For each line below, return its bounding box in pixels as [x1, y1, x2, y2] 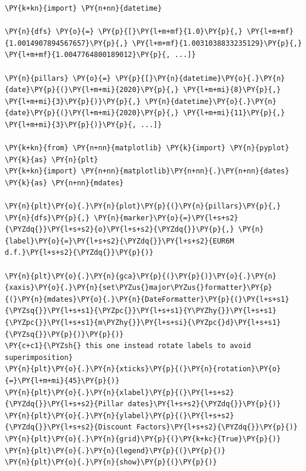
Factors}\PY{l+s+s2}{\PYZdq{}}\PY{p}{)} [136, 423, 298, 432]
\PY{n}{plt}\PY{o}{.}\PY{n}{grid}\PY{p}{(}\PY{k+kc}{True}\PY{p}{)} [5, 434, 281, 443]
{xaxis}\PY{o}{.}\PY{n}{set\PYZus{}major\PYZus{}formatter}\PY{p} [5, 283, 273, 292]
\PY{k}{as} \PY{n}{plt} [5, 155, 98, 164]
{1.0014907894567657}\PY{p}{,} [5, 39, 128, 48]
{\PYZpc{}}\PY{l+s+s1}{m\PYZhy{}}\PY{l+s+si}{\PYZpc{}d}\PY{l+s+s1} [5, 318, 281, 327]
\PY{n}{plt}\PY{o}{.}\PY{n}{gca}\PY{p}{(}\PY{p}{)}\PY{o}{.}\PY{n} [5, 271, 277, 280]
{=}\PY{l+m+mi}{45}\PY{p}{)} [5, 377, 120, 385]
